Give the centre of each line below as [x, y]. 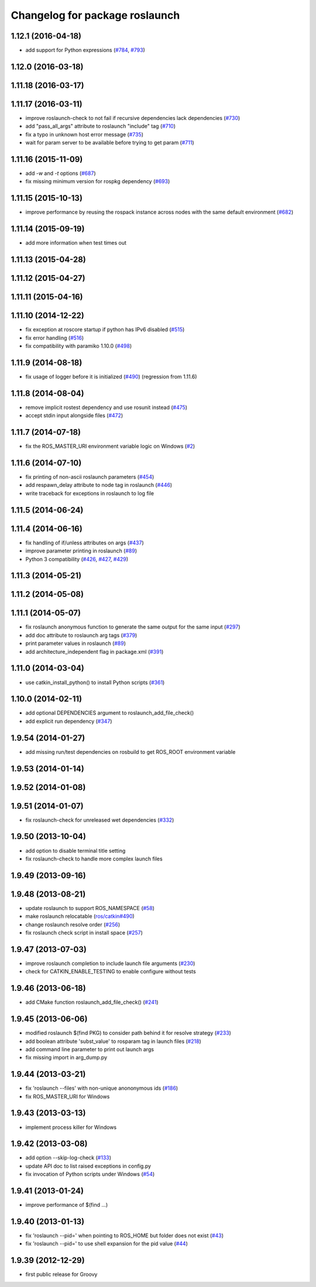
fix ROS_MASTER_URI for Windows [68, 1096]
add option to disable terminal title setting [75, 850]
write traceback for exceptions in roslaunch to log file [90, 493]
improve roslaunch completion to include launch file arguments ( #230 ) [110, 963]
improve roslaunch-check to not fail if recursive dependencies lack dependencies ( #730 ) [133, 118]
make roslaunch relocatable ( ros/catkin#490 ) [80, 917]
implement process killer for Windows [71, 1127]
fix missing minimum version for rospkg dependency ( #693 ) [98, 181]
